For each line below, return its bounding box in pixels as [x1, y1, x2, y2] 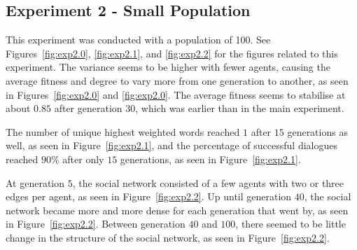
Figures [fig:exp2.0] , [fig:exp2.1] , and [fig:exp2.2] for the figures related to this [6, 46, 338, 60]
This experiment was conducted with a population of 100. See [6, 32, 271, 47]
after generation [54, 101, 122, 116]
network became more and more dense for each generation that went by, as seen [6, 202, 349, 217]
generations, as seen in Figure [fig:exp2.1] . [120, 151, 301, 166]
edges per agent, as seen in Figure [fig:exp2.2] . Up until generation [6, 189, 292, 204]
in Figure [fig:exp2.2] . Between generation [6, 216, 185, 231]
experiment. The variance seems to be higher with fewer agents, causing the [6, 60, 330, 74]
